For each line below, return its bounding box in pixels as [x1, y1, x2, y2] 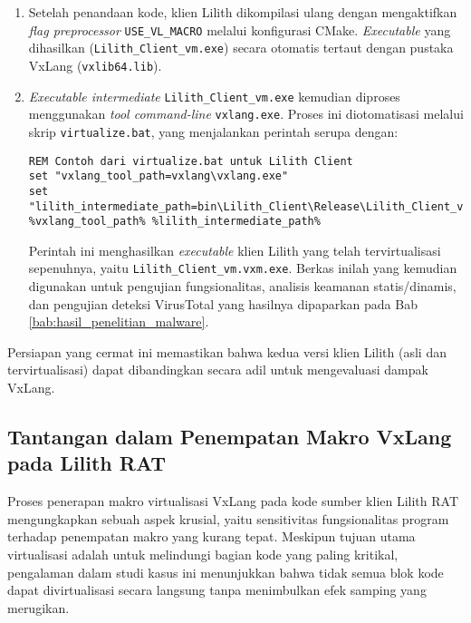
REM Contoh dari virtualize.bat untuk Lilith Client [28, 154, 353, 168]
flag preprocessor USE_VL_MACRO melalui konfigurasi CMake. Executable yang [28, 20, 451, 39]
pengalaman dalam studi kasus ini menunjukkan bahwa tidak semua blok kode [7, 562, 444, 581]
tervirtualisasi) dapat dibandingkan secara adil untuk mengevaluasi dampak [7, 360, 428, 379]
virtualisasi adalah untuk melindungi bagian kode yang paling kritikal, [7, 545, 399, 563]
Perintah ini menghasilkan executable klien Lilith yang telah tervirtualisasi [28, 240, 441, 259]
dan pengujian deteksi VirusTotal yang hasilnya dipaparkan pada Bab [28, 294, 418, 313]
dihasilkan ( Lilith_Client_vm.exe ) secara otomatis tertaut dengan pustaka [28, 38, 454, 57]
